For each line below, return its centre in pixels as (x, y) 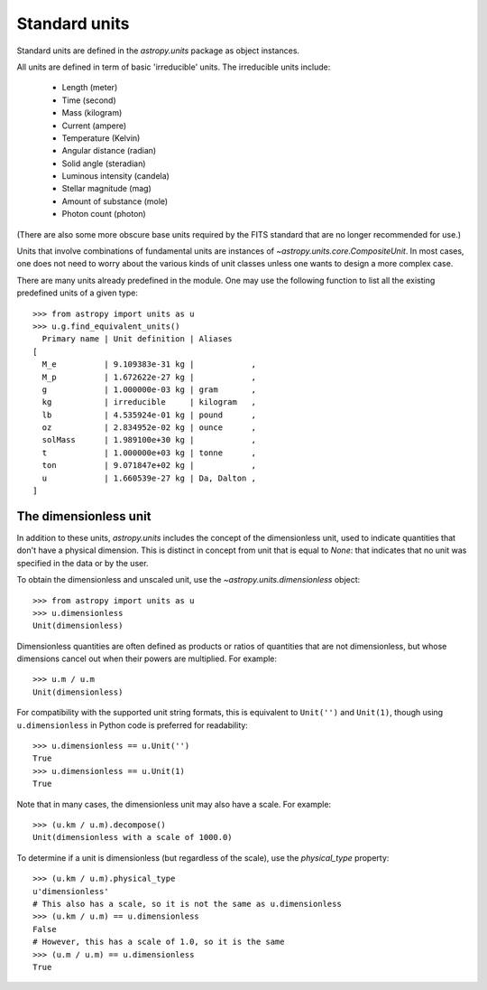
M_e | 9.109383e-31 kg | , (149, 364)
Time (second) (89, 100)
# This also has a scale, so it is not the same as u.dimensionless (187, 904)
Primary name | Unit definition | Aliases (138, 339)
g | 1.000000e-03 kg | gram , (149, 389)
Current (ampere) (94, 126)
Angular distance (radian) (109, 151)
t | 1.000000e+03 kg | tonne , (149, 453)
